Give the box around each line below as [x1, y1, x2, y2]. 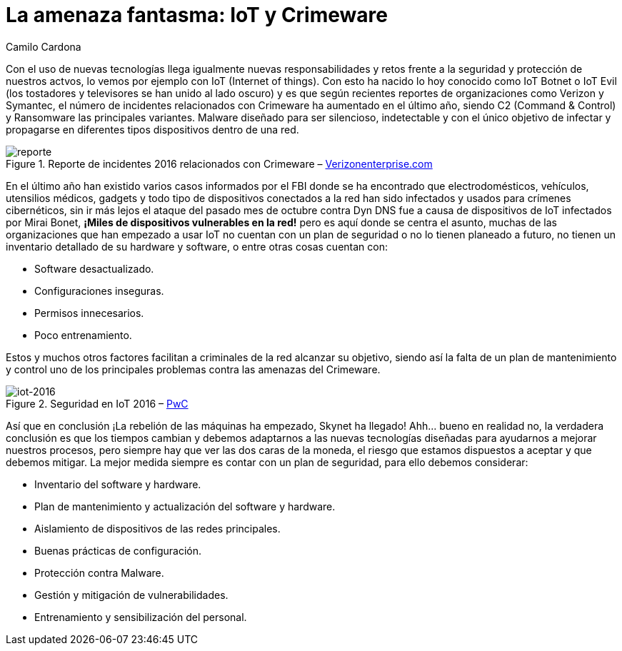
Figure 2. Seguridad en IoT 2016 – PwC [6, 397, 189, 410]
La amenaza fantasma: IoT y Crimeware [6, 3, 388, 27]
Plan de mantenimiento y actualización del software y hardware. [34, 500, 336, 513]
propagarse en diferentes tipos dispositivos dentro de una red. [6, 123, 299, 136]
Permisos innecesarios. [34, 306, 144, 319]
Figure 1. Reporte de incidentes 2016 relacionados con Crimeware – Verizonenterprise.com [6, 157, 433, 170]
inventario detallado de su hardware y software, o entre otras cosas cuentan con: [6, 240, 388, 253]
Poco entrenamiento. [34, 328, 132, 341]
